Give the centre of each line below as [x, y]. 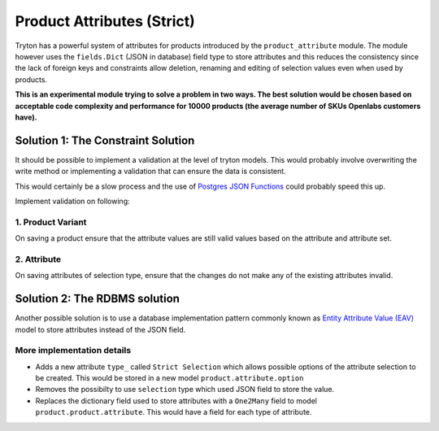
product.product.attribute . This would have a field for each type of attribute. [174, 412]
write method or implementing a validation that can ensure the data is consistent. [150, 172]
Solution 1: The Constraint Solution [105, 140]
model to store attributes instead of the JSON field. [100, 329]
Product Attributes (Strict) [105, 21]
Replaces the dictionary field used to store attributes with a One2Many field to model [176, 401]
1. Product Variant [51, 222]
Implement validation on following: [72, 201]
